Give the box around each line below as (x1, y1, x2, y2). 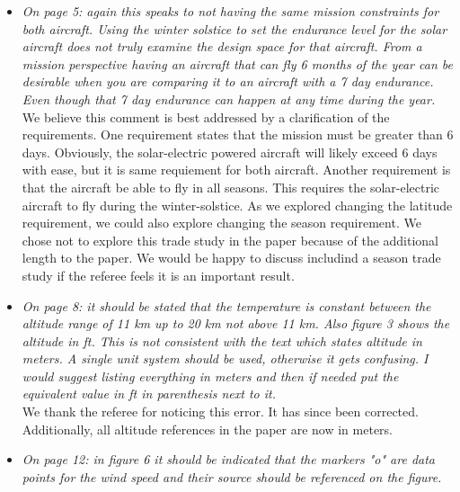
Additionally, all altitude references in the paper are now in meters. (22, 419, 393, 438)
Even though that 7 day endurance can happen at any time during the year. (22, 89, 436, 108)
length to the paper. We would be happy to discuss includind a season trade (22, 248, 441, 267)
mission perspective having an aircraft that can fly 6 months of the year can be (22, 54, 453, 73)
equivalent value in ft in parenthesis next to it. (22, 384, 277, 403)
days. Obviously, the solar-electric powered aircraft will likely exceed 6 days (22, 142, 438, 161)
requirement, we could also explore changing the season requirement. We (22, 213, 421, 232)
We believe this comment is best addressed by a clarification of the (22, 107, 390, 126)
